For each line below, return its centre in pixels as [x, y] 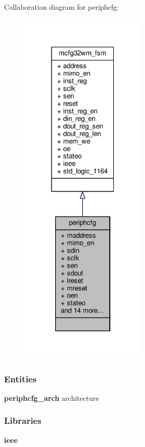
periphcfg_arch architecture [52, 397]
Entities [20, 378]
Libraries [23, 421]
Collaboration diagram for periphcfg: [62, 7]
